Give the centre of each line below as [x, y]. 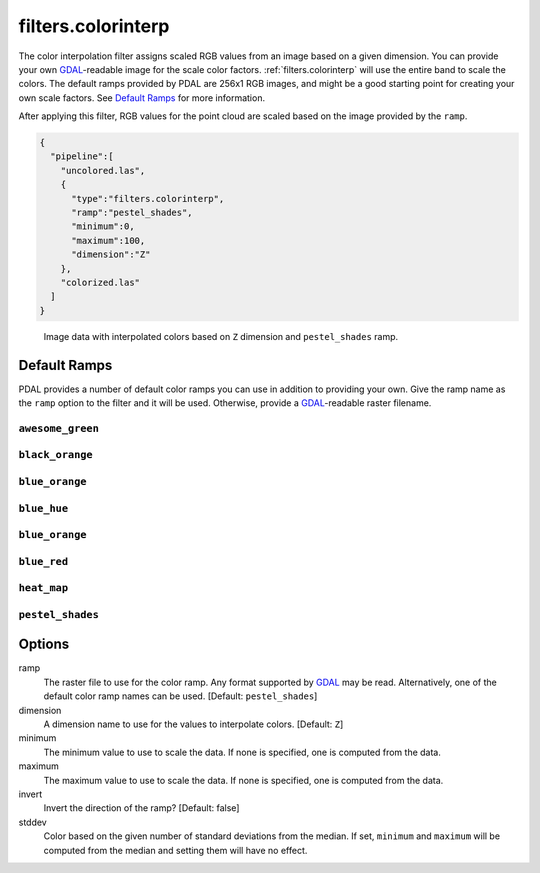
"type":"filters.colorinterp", [148, 198]
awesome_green [59, 428]
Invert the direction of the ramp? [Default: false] [141, 808]
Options [44, 644]
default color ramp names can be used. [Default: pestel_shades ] [180, 696]
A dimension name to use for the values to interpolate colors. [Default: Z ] [193, 724]
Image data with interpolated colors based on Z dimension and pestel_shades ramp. [221, 336]
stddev [32, 822]
